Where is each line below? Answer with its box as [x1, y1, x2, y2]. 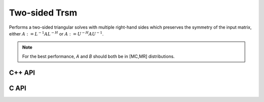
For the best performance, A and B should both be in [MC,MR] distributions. [22, 53, 175, 59]
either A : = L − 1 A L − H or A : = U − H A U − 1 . [9, 31, 104, 36]
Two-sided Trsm [9, 7, 78, 18]
